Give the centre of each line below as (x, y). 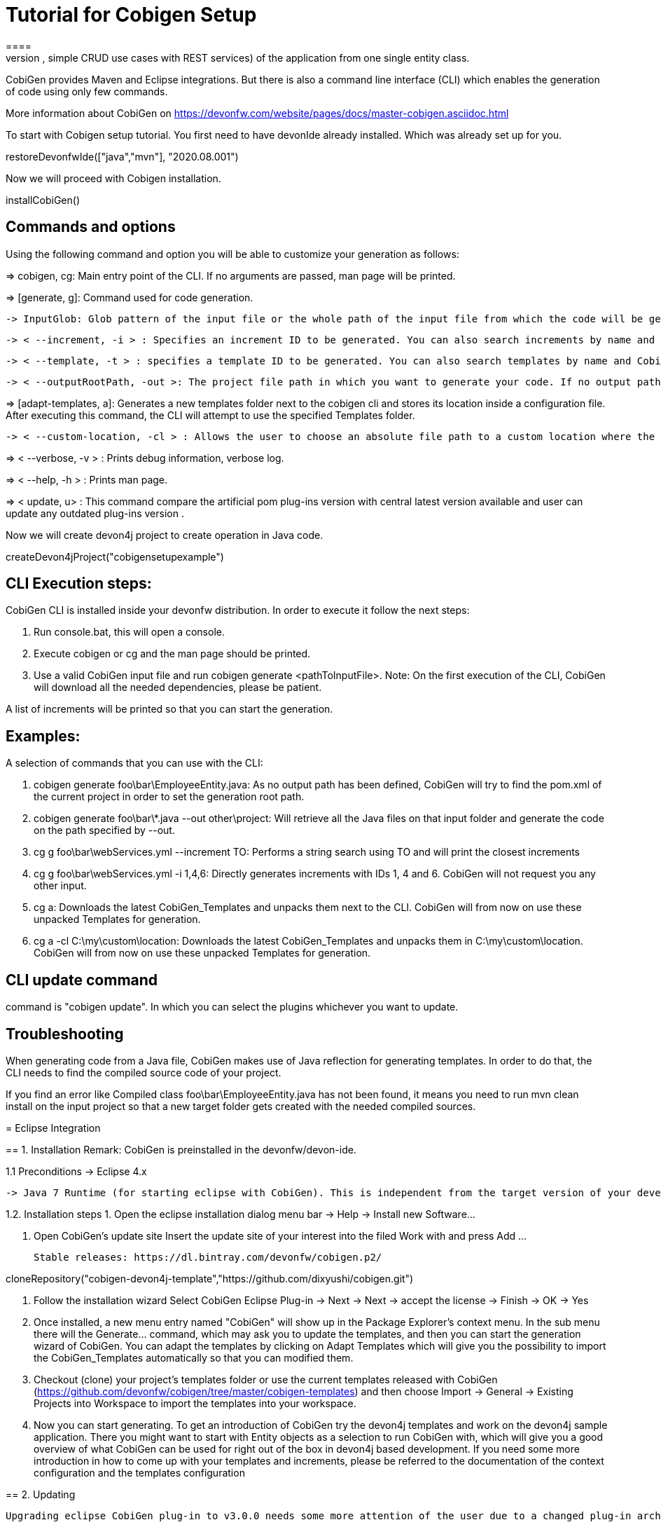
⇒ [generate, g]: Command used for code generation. (130, 297)
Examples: (43, 736)
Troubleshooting (65, 1034)
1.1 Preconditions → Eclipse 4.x (76, 1171)
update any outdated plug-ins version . (95, 513)
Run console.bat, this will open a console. (129, 632)
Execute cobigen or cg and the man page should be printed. (172, 654)
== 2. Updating (41, 1494)
